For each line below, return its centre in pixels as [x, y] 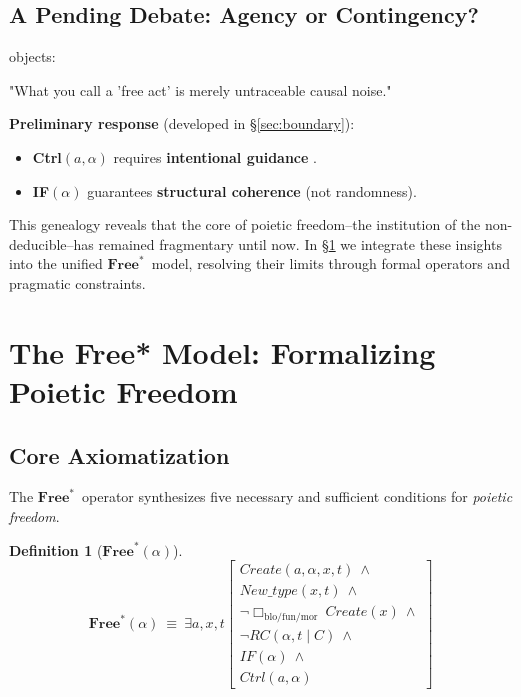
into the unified [56, 263]
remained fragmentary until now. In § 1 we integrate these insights [300, 243]
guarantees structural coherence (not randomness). [252, 190]
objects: [32, 56]
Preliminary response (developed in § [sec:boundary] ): [182, 123]
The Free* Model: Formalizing [222, 351]
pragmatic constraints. [77, 282]
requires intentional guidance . [215, 156]
